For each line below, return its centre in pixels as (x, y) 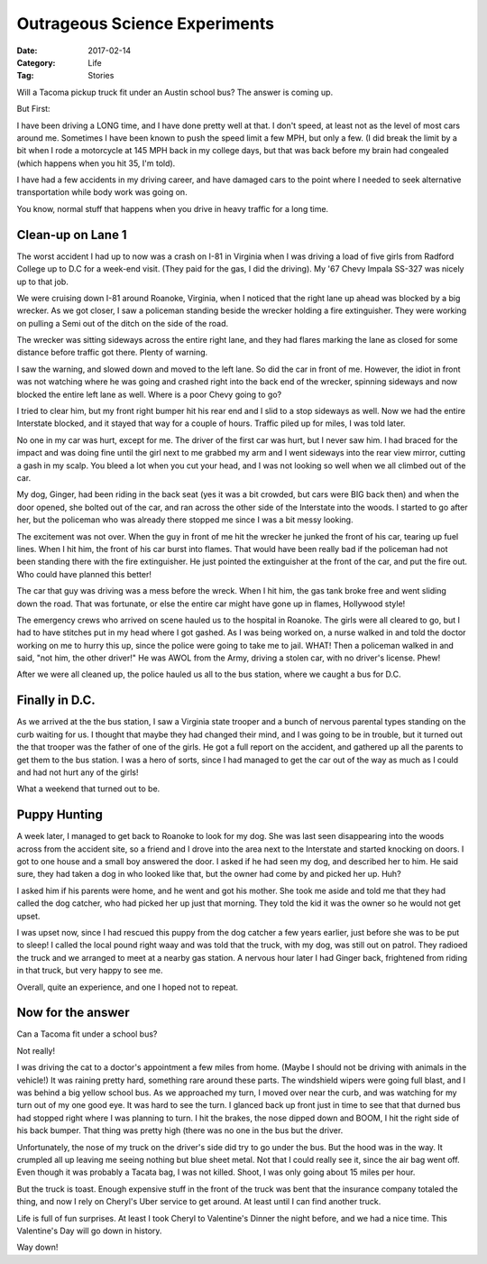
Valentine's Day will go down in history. (89, 1231)
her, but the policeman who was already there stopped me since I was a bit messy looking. (185, 520)
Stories (101, 76)
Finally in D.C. (56, 701)
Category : (36, 62)
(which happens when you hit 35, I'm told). (96, 163)
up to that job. (43, 281)
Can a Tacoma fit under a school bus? (87, 1034)
